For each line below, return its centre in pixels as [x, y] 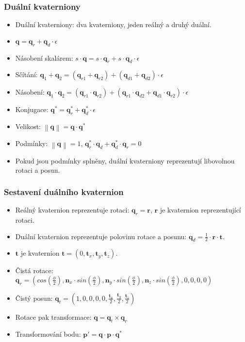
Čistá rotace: [34, 270]
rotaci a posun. [38, 170]
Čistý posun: [34, 298]
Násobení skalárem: [44, 57]
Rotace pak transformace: [53, 317]
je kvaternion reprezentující [200, 210]
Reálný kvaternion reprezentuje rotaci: [72, 210]
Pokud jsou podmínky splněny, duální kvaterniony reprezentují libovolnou [125, 160]
